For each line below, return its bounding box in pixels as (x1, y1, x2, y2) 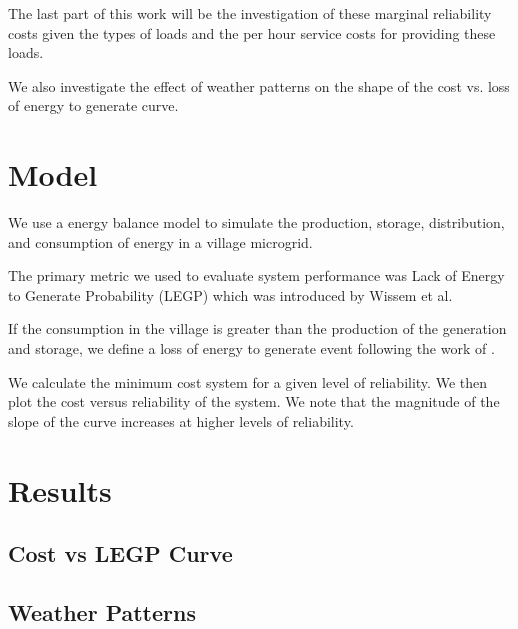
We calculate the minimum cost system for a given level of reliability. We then (8, 371, 487, 392)
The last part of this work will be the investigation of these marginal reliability (8, 3, 492, 23)
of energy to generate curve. (8, 95, 179, 116)
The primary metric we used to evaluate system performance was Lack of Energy (8, 265, 505, 286)
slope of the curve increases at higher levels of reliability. (8, 410, 354, 431)
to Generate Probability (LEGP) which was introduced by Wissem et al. (8, 284, 453, 305)
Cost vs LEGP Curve (8, 538, 233, 569)
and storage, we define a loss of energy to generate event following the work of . (8, 338, 495, 359)
